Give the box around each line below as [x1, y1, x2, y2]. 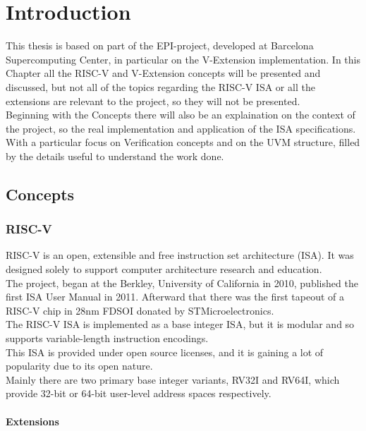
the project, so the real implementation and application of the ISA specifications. [6, 121, 356, 135]
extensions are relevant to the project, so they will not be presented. [6, 93, 300, 108]
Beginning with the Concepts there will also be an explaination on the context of [6, 107, 355, 122]
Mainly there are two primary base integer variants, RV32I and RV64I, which [6, 372, 340, 387]
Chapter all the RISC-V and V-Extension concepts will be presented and [6, 66, 321, 80]
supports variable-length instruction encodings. [6, 331, 209, 346]
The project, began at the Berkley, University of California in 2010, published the [6, 275, 358, 290]
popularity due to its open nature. [6, 358, 153, 373]
